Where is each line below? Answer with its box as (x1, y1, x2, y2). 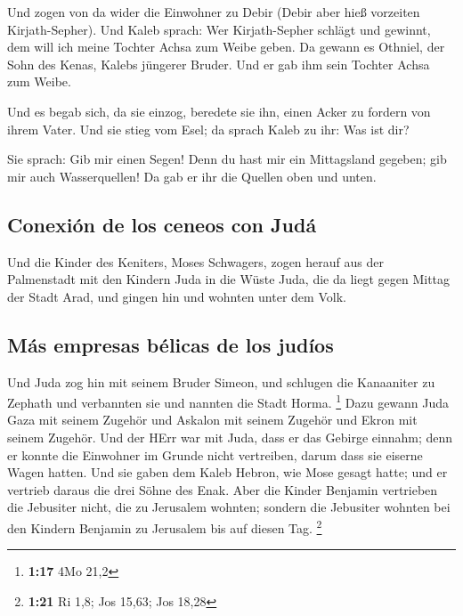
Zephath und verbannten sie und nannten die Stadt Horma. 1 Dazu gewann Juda (7, 391, 450, 411)
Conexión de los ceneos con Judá (7, 210, 317, 238)
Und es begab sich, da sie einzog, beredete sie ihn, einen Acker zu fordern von (7, 101, 431, 120)
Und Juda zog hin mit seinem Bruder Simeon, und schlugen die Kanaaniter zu (7, 372, 435, 391)
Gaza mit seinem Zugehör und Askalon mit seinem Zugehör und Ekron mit (7, 410, 418, 429)
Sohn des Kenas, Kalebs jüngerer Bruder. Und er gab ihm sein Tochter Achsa (7, 54, 430, 73)
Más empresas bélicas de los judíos (7, 330, 334, 358)
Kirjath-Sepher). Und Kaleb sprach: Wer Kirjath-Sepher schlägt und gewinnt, (7, 20, 431, 38)
